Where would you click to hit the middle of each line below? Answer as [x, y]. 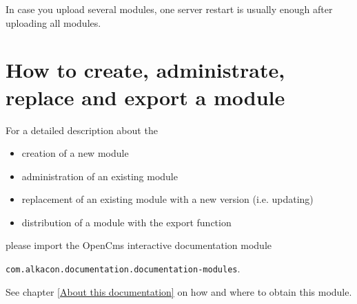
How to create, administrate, [145, 70]
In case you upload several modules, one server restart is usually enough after [169, 9]
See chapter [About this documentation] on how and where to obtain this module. [179, 291]
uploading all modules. [53, 22]
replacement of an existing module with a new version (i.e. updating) [167, 199]
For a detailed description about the [82, 130]
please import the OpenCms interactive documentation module [139, 245]
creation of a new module [75, 153]
